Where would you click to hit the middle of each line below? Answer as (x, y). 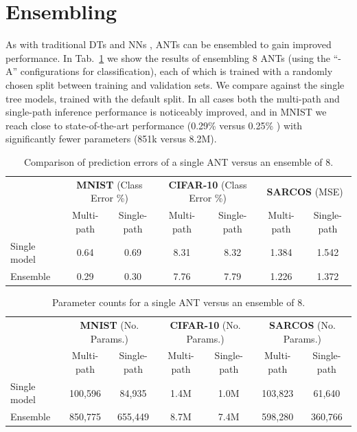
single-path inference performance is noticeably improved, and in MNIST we (166, 112)
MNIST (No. (110, 324)
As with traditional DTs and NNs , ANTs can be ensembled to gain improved (169, 44)
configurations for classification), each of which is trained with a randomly (176, 71)
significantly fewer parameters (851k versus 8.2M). (111, 139)
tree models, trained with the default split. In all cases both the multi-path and (173, 98)
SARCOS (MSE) (305, 191)
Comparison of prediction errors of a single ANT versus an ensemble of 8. (178, 161)
